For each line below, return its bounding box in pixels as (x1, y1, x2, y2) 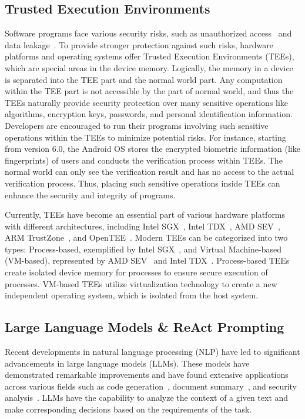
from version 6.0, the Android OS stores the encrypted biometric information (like (5, 142, 300, 155)
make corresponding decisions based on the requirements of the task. (5, 403, 252, 415)
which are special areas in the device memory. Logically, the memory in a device (5, 61, 293, 74)
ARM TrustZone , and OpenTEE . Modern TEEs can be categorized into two (5, 231, 288, 244)
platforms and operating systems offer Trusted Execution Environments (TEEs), (5, 50, 294, 62)
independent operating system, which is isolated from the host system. (5, 289, 259, 301)
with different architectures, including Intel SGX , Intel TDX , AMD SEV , (5, 220, 280, 232)
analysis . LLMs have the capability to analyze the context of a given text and (5, 391, 289, 404)
